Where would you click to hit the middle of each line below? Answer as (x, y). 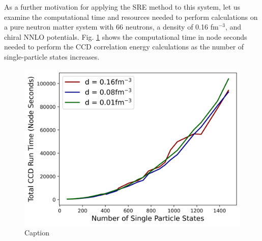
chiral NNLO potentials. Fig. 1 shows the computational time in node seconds (126, 36)
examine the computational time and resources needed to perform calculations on (131, 17)
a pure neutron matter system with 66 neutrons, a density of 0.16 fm (111, 27)
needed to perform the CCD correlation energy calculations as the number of (124, 47)
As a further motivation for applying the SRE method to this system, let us (122, 7)
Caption (37, 233)
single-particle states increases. (52, 56)
